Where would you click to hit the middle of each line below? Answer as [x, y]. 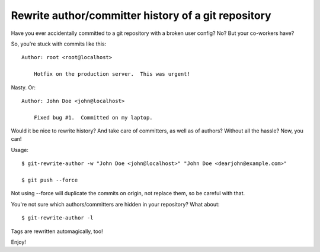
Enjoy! [19, 242]
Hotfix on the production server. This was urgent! [112, 74]
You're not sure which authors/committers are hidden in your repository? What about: [115, 204]
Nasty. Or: [23, 87]
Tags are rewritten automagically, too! [57, 231]
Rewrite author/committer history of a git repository [141, 15]
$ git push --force [50, 180]
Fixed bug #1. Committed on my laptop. [93, 117]
